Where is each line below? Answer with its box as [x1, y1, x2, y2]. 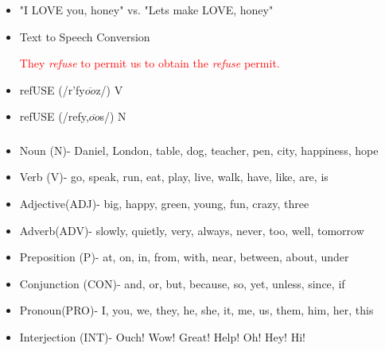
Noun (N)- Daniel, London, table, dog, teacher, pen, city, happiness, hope [19, 141, 379, 158]
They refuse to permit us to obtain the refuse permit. [19, 55, 280, 71]
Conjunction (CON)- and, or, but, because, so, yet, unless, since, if [19, 275, 345, 291]
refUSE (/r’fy [19, 81, 85, 98]
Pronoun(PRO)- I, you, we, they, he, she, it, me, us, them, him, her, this [19, 302, 374, 318]
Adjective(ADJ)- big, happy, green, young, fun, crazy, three [19, 195, 309, 211]
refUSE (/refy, [19, 108, 89, 125]
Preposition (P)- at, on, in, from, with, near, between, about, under [19, 249, 349, 265]
